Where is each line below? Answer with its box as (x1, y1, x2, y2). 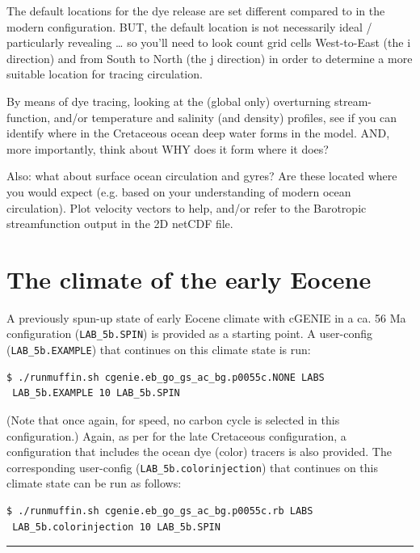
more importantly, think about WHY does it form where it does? (6, 140, 329, 157)
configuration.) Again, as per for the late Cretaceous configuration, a (6, 427, 346, 444)
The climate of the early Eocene (6, 262, 372, 295)
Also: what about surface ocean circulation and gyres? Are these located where (6, 167, 397, 184)
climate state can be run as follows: (6, 475, 182, 492)
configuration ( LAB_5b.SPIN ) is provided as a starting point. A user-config (6, 325, 372, 342)
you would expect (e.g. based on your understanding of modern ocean (6, 183, 351, 200)
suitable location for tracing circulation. (6, 65, 203, 82)
